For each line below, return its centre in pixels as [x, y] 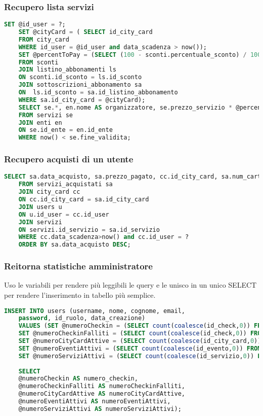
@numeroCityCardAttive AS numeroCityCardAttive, [102, 394]
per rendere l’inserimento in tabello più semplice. [80, 295]
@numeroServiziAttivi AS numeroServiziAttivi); [100, 409]
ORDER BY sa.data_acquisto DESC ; [75, 245]
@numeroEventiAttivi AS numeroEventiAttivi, [95, 402]
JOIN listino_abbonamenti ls [67, 70]
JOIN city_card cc [49, 192]
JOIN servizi [40, 222]
